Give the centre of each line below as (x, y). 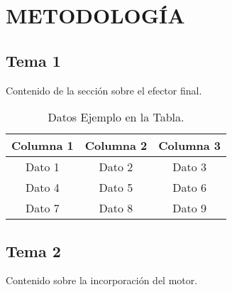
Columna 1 (43, 146)
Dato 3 (190, 167)
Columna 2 (116, 146)
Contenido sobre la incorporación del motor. (102, 280)
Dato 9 (190, 208)
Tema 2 (33, 250)
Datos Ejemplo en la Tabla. (116, 117)
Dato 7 (42, 208)
